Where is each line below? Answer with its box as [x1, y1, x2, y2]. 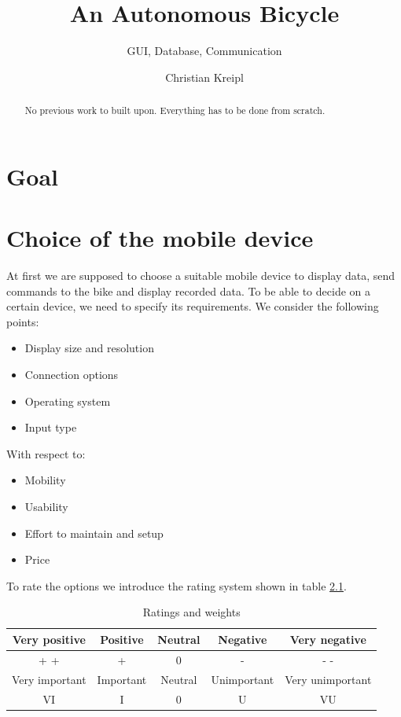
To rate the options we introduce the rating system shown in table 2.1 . [6, 577, 347, 594]
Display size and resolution [24, 340, 154, 356]
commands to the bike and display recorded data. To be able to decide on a [6, 282, 370, 299]
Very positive [12, 631, 86, 647]
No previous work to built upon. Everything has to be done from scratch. [24, 104, 326, 117]
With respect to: [6, 445, 86, 461]
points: [6, 313, 39, 329]
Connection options [24, 366, 119, 383]
